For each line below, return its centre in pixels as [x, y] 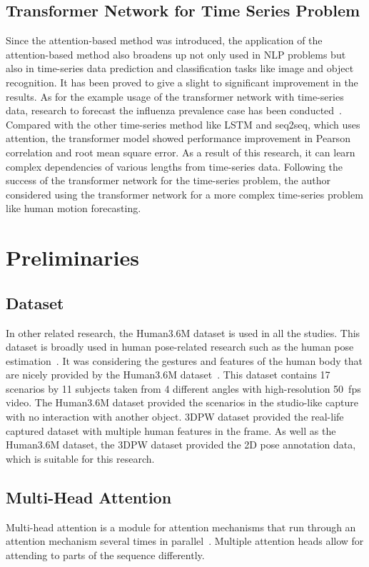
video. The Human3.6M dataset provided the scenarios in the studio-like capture [182, 402]
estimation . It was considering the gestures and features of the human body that [184, 360]
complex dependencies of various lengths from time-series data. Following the [175, 166]
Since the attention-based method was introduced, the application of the [164, 40]
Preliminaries [72, 257]
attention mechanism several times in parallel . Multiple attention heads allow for [185, 541]
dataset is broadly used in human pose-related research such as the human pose [180, 347]
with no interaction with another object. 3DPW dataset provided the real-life [175, 417]
